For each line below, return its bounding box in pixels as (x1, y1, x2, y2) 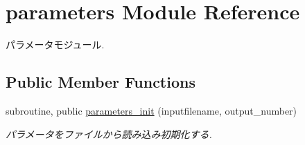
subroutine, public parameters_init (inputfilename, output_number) (6, 103, 297, 117)
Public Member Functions (6, 71, 195, 93)
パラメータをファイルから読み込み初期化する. (6, 126, 212, 141)
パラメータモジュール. (6, 37, 105, 52)
